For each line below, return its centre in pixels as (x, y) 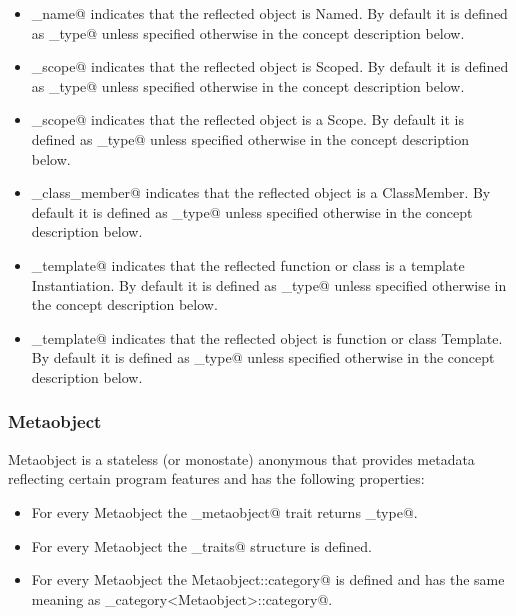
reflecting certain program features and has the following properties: (216, 478)
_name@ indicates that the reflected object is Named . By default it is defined (269, 13)
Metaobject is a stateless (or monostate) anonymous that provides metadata (241, 458)
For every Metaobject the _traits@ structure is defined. (201, 545)
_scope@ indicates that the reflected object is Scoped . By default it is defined (270, 66)
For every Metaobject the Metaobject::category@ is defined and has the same (268, 579)
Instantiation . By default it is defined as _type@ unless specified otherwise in (269, 284)
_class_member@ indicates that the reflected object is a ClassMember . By (261, 192)
